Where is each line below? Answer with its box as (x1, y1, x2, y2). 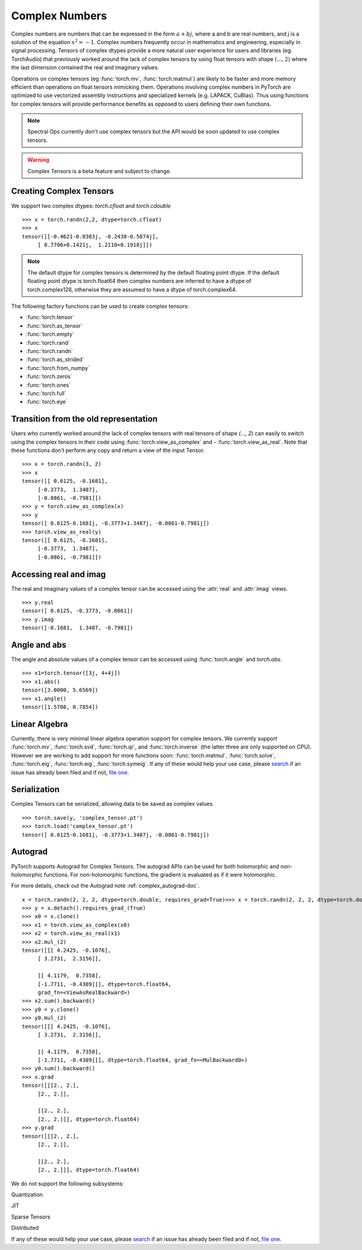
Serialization (11, 785, 60, 795)
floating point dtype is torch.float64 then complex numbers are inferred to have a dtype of (27, 278, 252, 285)
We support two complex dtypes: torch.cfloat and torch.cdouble (11, 202, 171, 209)
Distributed (11, 1224, 39, 1231)
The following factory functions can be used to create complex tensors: (11, 302, 189, 310)
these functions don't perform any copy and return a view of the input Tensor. (11, 447, 205, 454)
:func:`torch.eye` (26, 398, 68, 406)
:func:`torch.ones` (26, 381, 71, 389)
